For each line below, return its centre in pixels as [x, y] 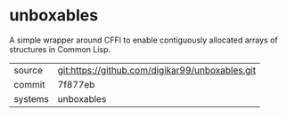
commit [29, 84]
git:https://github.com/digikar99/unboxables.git [157, 70]
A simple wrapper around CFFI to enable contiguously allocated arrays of [143, 40]
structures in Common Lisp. [60, 49]
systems [31, 98]
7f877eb [76, 84]
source [28, 70]
